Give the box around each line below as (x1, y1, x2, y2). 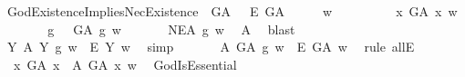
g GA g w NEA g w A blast (47, 19, 295, 38)
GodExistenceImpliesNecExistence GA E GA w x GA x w (6, 2, 458, 20)
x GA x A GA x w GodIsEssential (13, 54, 237, 73)
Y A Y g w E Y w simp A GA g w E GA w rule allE (6, 37, 415, 56)
